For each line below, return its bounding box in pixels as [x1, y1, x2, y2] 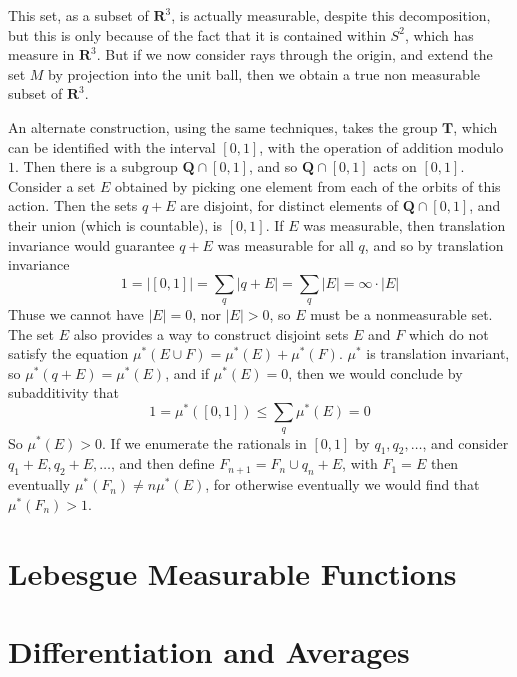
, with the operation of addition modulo [259, 136, 504, 157]
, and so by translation [364, 234, 504, 255]
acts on [373, 156, 417, 177]
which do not [408, 323, 489, 344]
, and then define [111, 453, 215, 474]
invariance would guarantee [8, 234, 175, 255]
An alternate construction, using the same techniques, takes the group [8, 116, 438, 137]
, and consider [422, 432, 509, 453]
